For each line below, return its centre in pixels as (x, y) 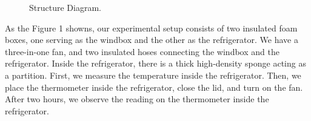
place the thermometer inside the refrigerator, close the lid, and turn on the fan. (154, 87)
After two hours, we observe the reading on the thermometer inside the (137, 99)
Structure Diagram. (65, 7)
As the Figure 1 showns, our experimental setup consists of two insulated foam (151, 28)
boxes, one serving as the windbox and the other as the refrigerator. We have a (152, 40)
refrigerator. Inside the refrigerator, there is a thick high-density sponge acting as (155, 63)
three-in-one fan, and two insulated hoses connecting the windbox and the (142, 51)
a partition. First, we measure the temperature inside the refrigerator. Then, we (153, 75)
